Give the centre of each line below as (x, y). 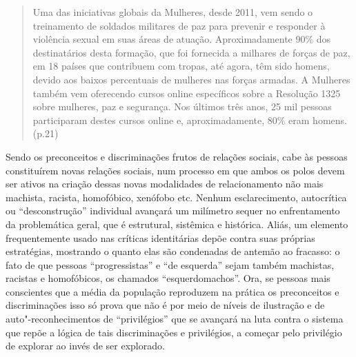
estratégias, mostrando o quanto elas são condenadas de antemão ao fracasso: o (173, 251)
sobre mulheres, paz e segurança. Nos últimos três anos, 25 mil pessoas (182, 106)
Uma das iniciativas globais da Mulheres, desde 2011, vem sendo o (173, 12)
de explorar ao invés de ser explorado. (85, 346)
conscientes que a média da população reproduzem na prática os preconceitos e (172, 291)
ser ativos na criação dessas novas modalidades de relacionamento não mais (165, 184)
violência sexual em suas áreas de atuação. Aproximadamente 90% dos (182, 39)
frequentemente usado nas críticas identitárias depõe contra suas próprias (160, 237)
